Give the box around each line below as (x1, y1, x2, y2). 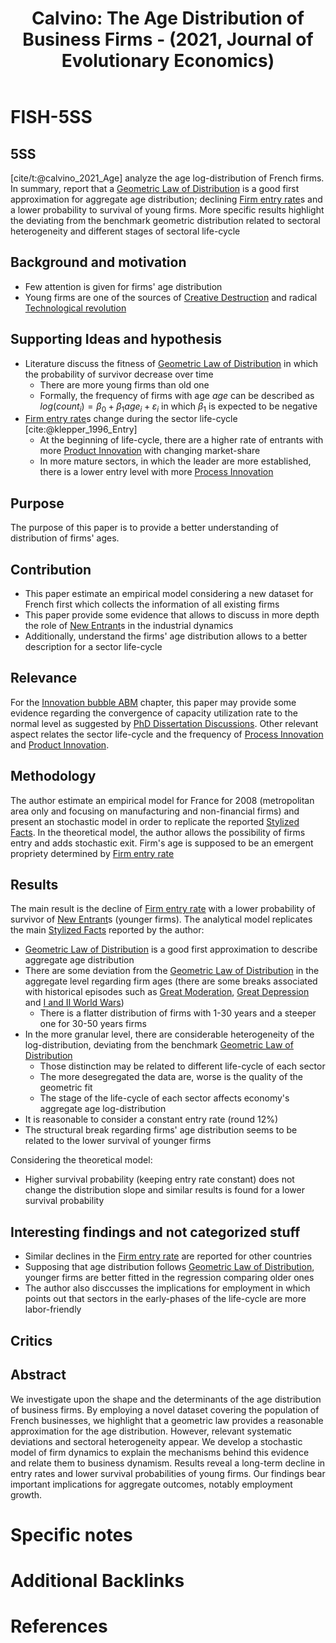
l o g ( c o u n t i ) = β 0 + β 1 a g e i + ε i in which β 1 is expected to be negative (39, 400, 318, 414)
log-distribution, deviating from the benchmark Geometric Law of (24, 1039, 294, 1051)
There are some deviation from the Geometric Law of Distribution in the (24, 965, 320, 977)
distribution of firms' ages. (10, 532, 120, 544)
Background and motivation (10, 254, 187, 271)
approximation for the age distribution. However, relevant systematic (10, 1425, 292, 1437)
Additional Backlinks (10, 1569, 185, 1592)
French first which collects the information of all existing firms (24, 598, 280, 611)
